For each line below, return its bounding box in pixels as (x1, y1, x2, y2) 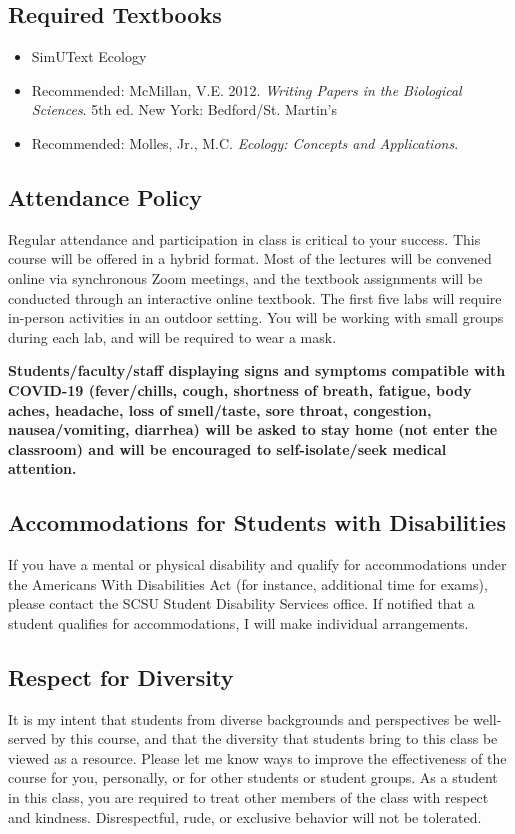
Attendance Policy (8, 181, 203, 212)
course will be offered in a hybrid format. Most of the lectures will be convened (8, 248, 492, 269)
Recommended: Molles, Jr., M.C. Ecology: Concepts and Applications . (31, 132, 459, 153)
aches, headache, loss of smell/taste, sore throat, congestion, (8, 399, 432, 420)
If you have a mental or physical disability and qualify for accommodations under (8, 554, 507, 575)
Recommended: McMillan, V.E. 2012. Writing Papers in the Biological (31, 79, 462, 100)
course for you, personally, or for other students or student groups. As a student (8, 767, 498, 788)
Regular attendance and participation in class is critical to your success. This (8, 228, 481, 249)
